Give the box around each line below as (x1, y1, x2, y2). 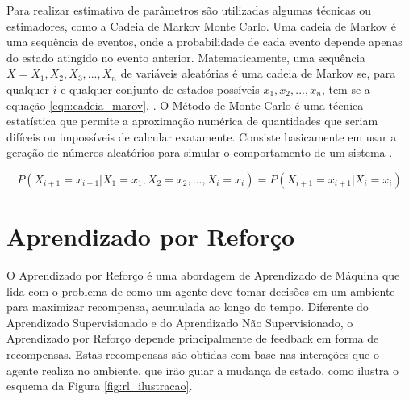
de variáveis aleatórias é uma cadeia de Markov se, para (120, 65, 396, 82)
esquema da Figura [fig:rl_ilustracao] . (6, 377, 193, 394)
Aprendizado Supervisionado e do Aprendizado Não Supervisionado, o (6, 314, 353, 331)
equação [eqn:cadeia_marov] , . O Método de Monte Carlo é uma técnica (6, 96, 364, 113)
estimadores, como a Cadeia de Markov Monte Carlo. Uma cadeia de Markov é (6, 17, 396, 34)
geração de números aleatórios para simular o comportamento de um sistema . (6, 144, 393, 161)
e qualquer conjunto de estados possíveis (61, 80, 260, 97)
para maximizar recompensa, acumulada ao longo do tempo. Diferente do (6, 298, 369, 315)
